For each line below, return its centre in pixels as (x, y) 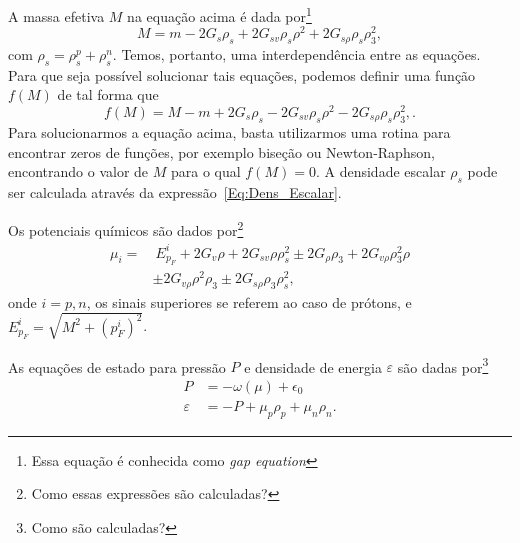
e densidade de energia (313, 366)
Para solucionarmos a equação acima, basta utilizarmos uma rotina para (229, 132)
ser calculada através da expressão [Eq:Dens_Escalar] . (175, 192)
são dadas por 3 (443, 365)
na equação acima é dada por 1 (219, 14)
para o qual (206, 171)
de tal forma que (108, 94)
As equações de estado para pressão (117, 366)
